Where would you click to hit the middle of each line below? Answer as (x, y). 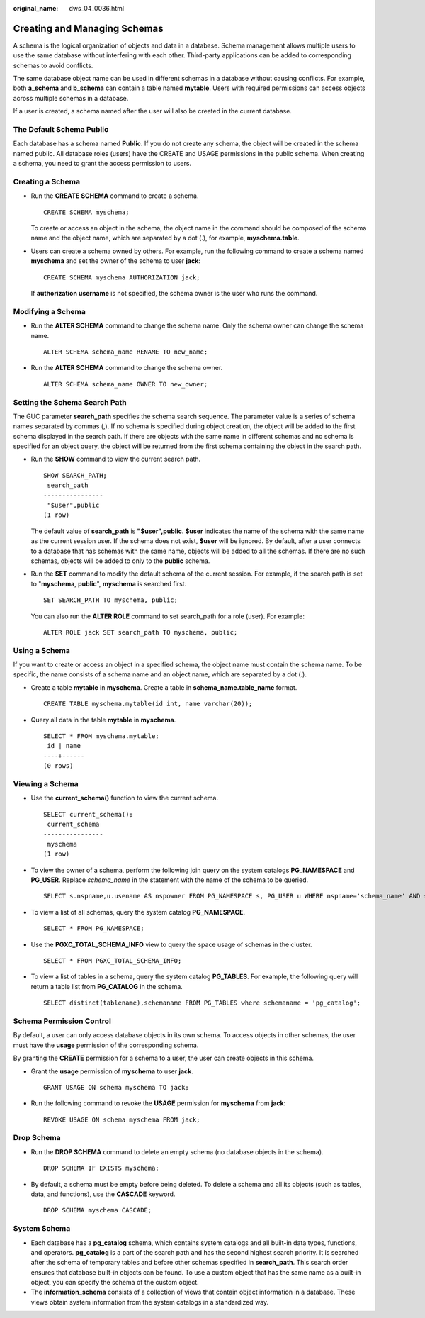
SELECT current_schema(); (89, 814)
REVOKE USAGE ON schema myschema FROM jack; (122, 1119)
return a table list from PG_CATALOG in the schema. (107, 986)
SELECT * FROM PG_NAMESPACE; (94, 928)
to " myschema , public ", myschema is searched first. (109, 583)
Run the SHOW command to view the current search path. (116, 459)
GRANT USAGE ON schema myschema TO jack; (116, 1087)
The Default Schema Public (61, 130)
